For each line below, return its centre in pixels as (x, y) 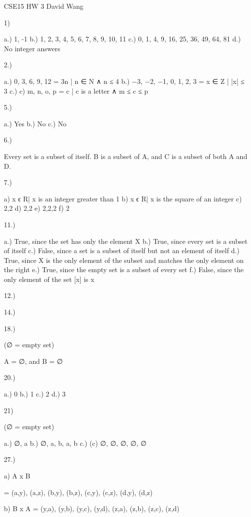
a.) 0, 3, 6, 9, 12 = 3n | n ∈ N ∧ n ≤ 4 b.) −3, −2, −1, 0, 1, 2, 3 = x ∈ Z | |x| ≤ (124, 81)
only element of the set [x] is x (49, 279)
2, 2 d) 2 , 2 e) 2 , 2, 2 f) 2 (37, 208)
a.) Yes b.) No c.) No (35, 123)
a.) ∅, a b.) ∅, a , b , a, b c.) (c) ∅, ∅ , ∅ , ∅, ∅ (75, 443)
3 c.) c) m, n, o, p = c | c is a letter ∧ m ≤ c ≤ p (76, 90)
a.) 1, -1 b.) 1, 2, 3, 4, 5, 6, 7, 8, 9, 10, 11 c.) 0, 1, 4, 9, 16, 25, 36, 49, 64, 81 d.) (122, 39)
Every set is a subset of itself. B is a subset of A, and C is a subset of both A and (126, 156)
